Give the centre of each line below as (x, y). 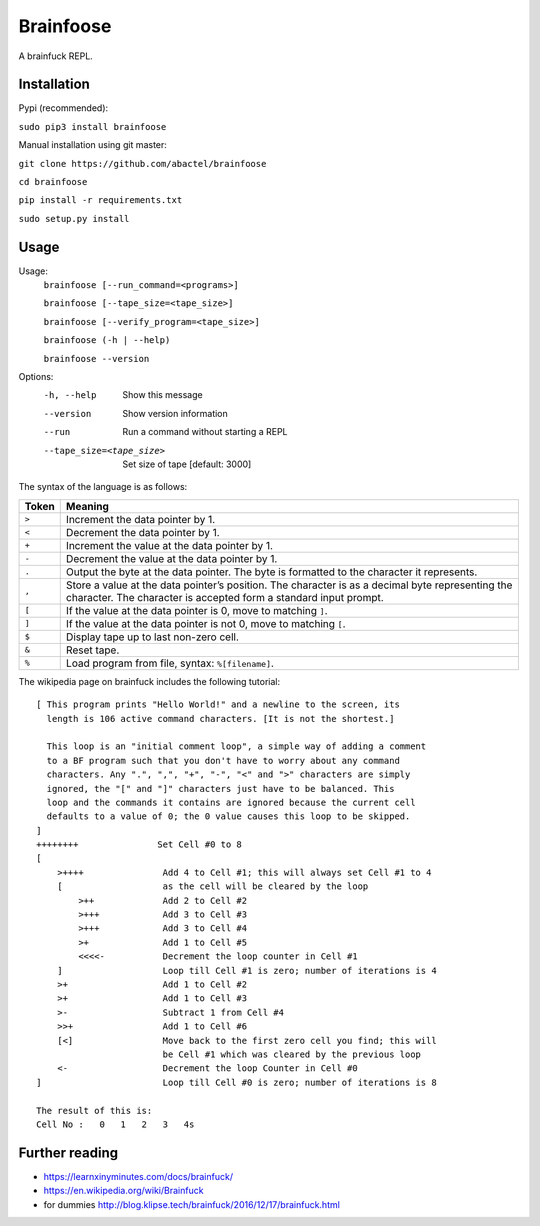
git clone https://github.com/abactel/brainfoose (142, 163)
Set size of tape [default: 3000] (187, 464)
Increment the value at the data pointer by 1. (169, 545)
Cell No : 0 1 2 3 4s (115, 1124)
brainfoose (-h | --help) (107, 340)
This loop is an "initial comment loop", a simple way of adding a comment (236, 746)
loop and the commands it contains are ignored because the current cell (231, 802)
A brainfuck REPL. (56, 56)
